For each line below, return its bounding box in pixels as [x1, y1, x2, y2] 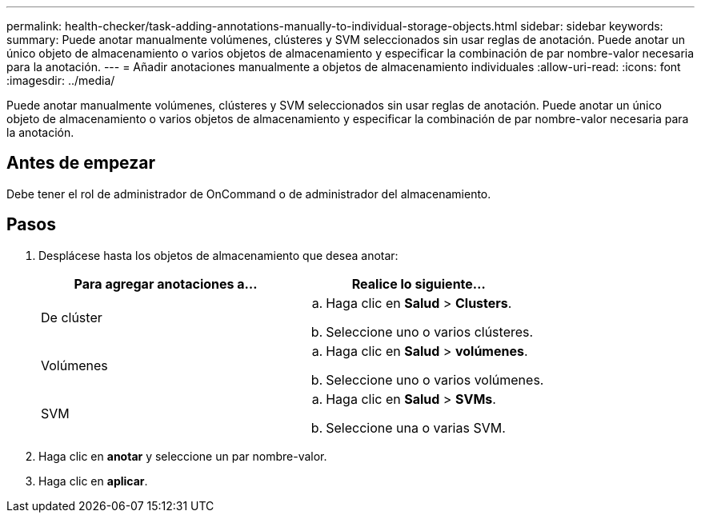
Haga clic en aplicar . [38, 473, 148, 488]
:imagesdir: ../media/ [6, 74, 115, 87]
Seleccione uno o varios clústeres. [326, 323, 534, 340]
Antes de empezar [6, 153, 155, 174]
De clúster [41, 309, 102, 325]
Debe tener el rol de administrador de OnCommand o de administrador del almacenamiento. [6, 186, 491, 201]
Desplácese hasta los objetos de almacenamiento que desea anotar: [38, 248, 399, 262]
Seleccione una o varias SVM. [326, 419, 506, 436]
